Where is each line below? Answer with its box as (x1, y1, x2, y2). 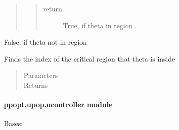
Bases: (4, 118, 23, 129)
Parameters (23, 70, 58, 80)
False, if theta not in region (4, 37, 87, 47)
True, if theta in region (63, 20, 133, 30)
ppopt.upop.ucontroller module (4, 99, 113, 110)
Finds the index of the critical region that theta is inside (4, 53, 175, 64)
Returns (23, 79, 48, 90)
